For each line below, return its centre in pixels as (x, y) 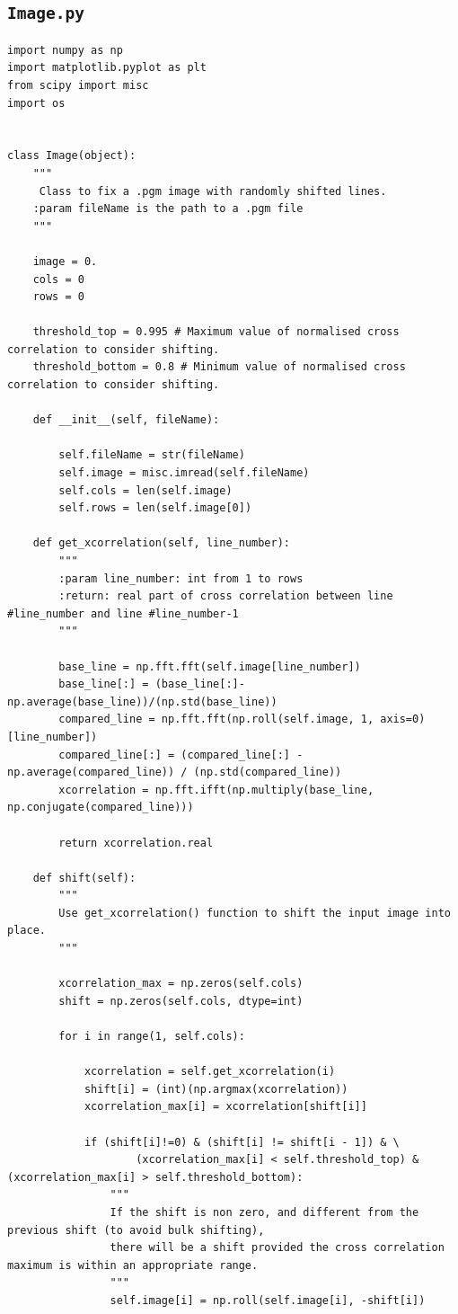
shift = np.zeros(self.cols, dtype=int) (181, 1001)
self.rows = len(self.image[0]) (155, 508)
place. (26, 931)
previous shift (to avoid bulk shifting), (136, 1230)
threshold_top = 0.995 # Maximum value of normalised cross (216, 332)
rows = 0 (58, 297)
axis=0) (403, 719)
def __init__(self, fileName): (126, 420)
